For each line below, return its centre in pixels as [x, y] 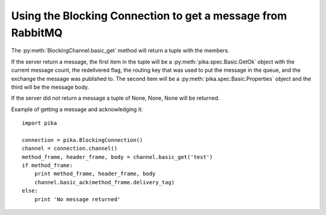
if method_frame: [47, 165]
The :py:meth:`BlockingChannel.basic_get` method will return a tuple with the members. [120, 51]
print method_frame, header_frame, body [95, 174]
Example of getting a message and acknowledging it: [77, 109]
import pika [40, 123]
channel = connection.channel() [70, 149]
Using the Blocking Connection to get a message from [149, 16]
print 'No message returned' [77, 199]
